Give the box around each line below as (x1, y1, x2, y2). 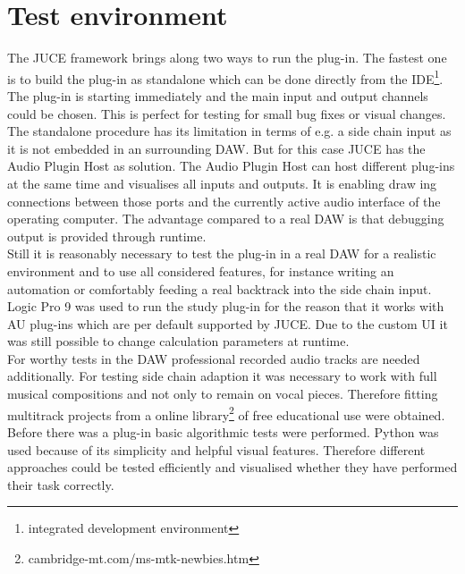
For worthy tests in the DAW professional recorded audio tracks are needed (7, 349, 420, 367)
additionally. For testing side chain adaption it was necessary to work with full (7, 367, 437, 385)
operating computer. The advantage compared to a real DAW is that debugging (7, 209, 444, 228)
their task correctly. (7, 475, 114, 494)
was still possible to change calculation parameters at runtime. (7, 332, 350, 350)
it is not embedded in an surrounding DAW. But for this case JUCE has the (7, 139, 426, 157)
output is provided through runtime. (7, 226, 207, 245)
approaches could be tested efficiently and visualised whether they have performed (7, 458, 458, 477)
